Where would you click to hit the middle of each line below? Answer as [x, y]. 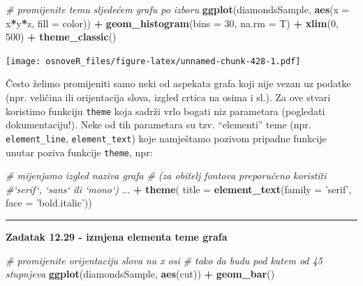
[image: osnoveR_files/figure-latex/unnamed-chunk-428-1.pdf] [153, 61]
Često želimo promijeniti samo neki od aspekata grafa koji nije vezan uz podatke [178, 83]
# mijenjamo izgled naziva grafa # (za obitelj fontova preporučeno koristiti [166, 175]
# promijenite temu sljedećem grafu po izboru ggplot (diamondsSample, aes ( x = [178, 9]
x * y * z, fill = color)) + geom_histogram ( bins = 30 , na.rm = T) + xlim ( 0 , [172, 23]
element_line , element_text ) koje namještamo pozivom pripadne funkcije [166, 138]
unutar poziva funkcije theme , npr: [79, 152]
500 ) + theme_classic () [61, 37]
